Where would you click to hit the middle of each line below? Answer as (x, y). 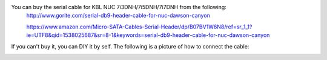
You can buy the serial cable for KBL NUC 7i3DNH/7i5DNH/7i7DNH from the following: (119, 7)
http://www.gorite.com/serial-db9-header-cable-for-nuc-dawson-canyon (118, 16)
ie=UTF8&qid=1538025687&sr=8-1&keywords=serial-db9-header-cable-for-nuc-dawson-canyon (148, 35)
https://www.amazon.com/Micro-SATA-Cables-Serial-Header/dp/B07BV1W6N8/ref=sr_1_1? (139, 27)
